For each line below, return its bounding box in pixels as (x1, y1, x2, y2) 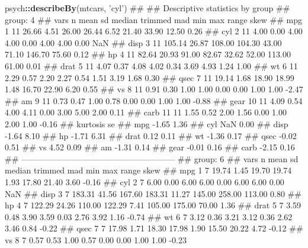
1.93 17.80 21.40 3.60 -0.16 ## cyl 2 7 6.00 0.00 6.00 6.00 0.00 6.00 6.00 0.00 (5, 175, 284, 188)
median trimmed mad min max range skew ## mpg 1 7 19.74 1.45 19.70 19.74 (5, 164, 292, 176)
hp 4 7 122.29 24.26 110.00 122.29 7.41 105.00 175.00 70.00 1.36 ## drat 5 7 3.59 (5, 199, 301, 211)
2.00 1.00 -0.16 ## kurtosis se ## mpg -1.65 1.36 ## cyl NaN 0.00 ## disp (5, 117, 288, 130)
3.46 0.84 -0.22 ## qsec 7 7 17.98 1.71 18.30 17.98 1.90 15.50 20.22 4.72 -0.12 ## (5, 222, 303, 234)
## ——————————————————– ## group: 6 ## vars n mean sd (5, 152, 299, 165)
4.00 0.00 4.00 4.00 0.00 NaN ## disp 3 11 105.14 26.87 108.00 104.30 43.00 (5, 36, 282, 49)
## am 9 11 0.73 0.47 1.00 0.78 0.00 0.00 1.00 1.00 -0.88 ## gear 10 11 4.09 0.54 (5, 94, 303, 107)
